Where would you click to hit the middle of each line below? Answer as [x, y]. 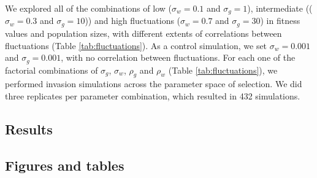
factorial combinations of [52, 70]
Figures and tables [65, 165]
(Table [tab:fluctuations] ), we [223, 70]
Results [29, 129]
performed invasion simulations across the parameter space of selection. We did [154, 84]
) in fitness [280, 21]
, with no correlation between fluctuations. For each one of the [178, 57]
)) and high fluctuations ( [133, 21]
